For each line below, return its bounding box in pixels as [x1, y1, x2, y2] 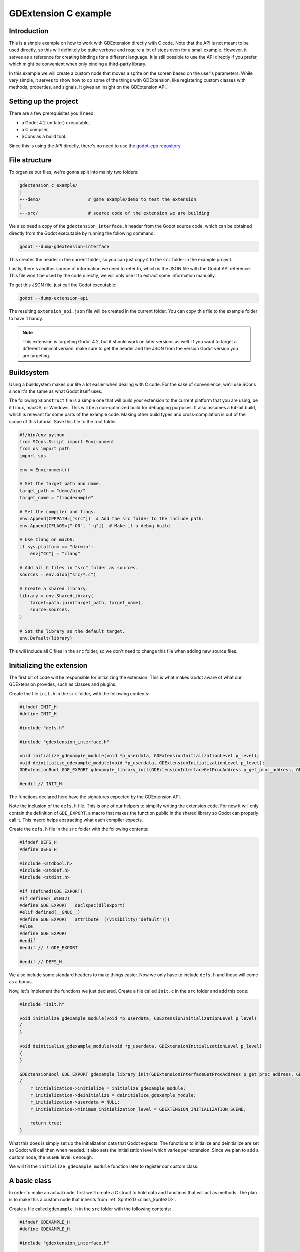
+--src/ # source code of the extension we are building [19, 210, 210, 216]
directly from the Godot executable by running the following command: [9, 230, 155, 236]
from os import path [19, 446, 70, 452]
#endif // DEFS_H [19, 959, 62, 965]
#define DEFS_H [19, 846, 57, 852]
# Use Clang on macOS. [19, 537, 75, 543]
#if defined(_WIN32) [19, 895, 70, 901]
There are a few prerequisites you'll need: [9, 110, 95, 116]
